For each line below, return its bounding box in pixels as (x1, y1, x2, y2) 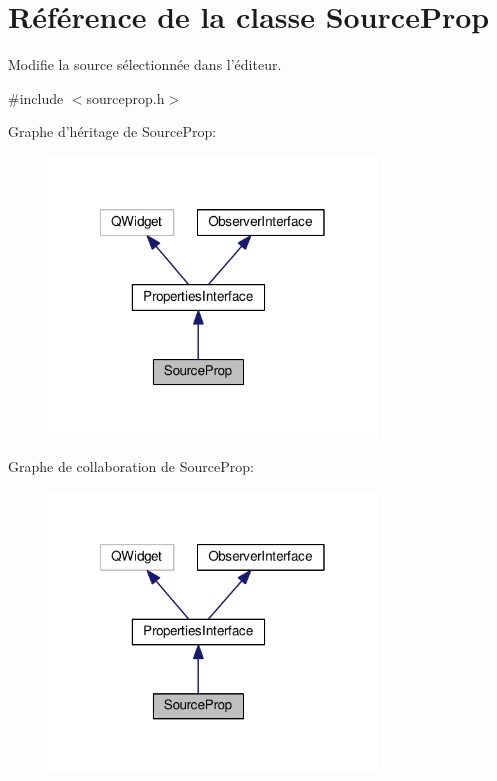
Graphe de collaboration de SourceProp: (8, 456, 254, 477)
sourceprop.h (86, 87, 165, 108)
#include (8, 87, 64, 108)
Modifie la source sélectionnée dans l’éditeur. (8, 54, 282, 75)
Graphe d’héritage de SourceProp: (8, 121, 217, 142)
